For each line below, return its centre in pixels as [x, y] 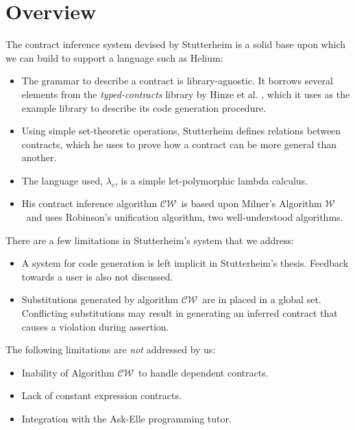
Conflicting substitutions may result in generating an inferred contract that [180, 313]
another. [39, 157]
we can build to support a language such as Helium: [114, 57]
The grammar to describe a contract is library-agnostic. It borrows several [177, 81]
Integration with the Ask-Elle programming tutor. [126, 418]
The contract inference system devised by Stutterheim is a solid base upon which [175, 44]
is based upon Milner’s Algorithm [252, 203]
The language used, [62, 180]
